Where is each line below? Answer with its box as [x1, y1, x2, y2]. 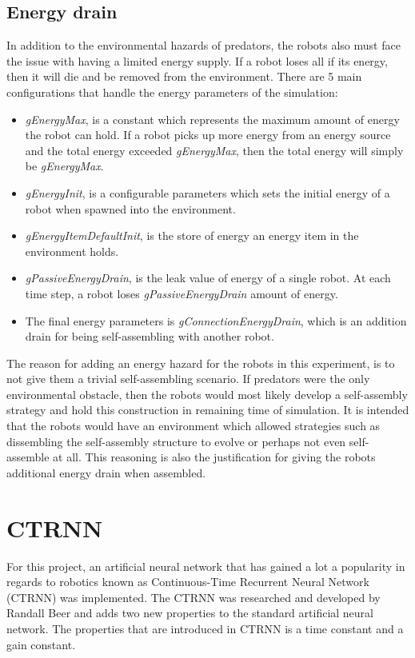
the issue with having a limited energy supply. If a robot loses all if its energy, [6, 52, 388, 69]
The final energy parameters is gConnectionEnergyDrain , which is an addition [25, 312, 407, 329]
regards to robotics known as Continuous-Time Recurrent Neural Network [6, 573, 369, 590]
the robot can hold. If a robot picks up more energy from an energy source [25, 126, 391, 143]
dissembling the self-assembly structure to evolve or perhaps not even [6, 433, 346, 449]
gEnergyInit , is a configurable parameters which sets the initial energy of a [25, 184, 390, 201]
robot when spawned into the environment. [25, 200, 236, 217]
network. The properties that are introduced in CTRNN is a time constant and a [6, 620, 404, 636]
